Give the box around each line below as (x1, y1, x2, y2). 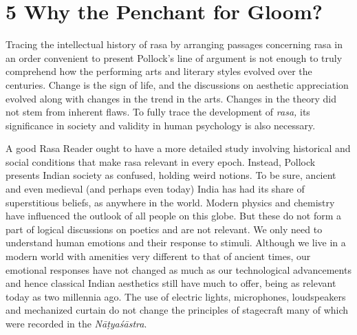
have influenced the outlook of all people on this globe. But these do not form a (6, 208, 342, 223)
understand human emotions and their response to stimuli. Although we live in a (6, 235, 346, 250)
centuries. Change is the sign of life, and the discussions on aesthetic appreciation (6, 77, 349, 91)
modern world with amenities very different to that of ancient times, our (6, 249, 311, 263)
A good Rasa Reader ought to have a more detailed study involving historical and (6, 141, 351, 155)
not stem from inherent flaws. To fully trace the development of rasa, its (6, 105, 310, 119)
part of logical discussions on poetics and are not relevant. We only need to (6, 221, 323, 236)
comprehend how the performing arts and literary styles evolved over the (6, 64, 312, 78)
